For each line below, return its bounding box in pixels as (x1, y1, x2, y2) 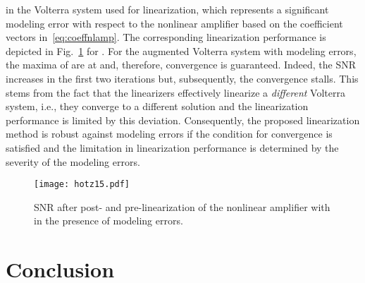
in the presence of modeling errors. (34, 213, 183, 228)
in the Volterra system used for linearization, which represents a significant (6, 2, 329, 16)
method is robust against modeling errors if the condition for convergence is (6, 126, 333, 141)
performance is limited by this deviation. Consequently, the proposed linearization (6, 112, 360, 127)
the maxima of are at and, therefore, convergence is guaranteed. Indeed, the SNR (6, 57, 357, 72)
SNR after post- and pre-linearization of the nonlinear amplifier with (34, 199, 330, 214)
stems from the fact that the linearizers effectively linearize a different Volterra (6, 85, 345, 100)
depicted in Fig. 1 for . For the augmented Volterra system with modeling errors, (6, 43, 357, 58)
